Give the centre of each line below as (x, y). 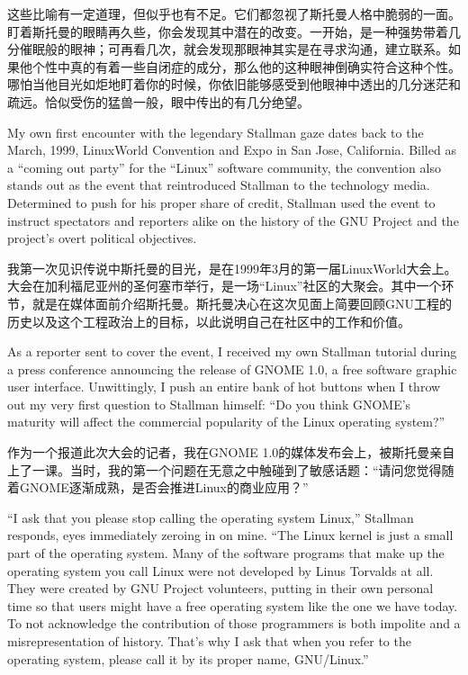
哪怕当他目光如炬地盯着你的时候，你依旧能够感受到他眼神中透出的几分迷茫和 (234, 84)
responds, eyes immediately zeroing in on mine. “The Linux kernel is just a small (230, 535)
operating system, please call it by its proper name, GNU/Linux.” (188, 658)
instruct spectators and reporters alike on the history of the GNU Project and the (233, 220)
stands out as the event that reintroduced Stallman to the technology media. (219, 185)
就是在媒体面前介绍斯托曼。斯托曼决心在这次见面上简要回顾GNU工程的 (242, 303)
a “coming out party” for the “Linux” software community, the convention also (224, 167)
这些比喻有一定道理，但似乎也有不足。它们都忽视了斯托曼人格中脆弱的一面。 (234, 13)
